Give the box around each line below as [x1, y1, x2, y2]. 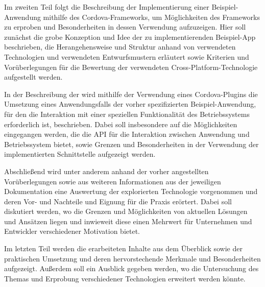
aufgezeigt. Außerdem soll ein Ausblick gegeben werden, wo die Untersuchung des [4, 263, 259, 274]
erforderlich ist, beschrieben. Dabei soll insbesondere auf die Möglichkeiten [4, 118, 237, 129]
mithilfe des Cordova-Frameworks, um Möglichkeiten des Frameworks [43, 11, 260, 22]
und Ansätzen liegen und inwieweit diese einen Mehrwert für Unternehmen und [4, 216, 252, 226]
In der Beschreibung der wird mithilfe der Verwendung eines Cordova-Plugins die [4, 88, 258, 99]
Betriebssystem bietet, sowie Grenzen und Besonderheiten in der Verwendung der [4, 138, 259, 149]
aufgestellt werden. [4, 71, 63, 82]
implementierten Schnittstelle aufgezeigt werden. [4, 149, 156, 159]
